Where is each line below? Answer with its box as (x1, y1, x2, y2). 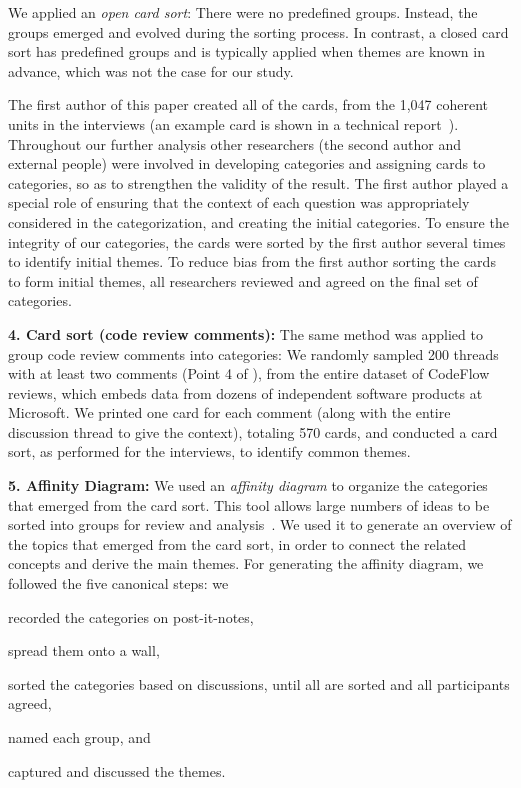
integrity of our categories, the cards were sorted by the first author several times (8, 231, 506, 252)
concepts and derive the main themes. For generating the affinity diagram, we (8, 553, 484, 574)
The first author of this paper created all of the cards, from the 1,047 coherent (8, 94, 489, 115)
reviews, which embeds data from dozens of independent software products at (8, 382, 483, 403)
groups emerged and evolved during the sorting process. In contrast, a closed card (8, 21, 509, 42)
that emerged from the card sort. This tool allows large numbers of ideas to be (8, 494, 490, 515)
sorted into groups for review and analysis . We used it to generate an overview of (8, 514, 512, 535)
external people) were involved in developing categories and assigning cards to (8, 153, 486, 174)
